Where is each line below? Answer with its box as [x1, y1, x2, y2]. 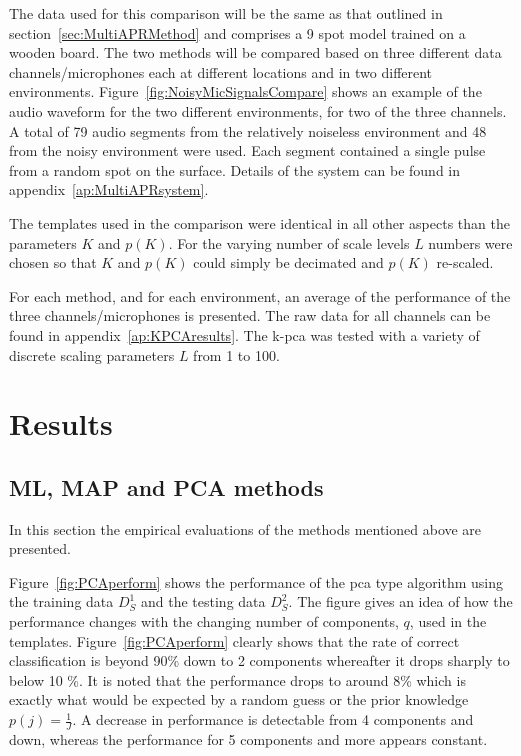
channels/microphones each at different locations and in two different [9, 61, 433, 82]
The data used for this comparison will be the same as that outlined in [9, 3, 443, 23]
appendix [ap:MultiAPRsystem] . [9, 179, 209, 200]
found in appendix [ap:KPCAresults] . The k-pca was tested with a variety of [9, 324, 480, 345]
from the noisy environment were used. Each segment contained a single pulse [9, 140, 486, 161]
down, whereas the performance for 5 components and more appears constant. [9, 728, 488, 749]
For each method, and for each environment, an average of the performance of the [9, 285, 511, 306]
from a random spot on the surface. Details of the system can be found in [9, 159, 461, 180]
